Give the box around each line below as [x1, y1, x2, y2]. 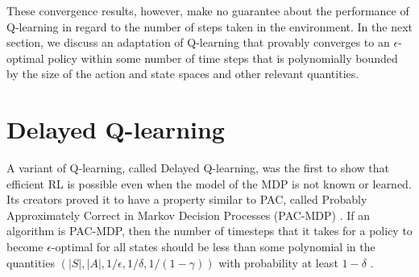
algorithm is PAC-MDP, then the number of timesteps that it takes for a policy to [6, 222, 413, 239]
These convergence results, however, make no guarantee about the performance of [6, 2, 409, 19]
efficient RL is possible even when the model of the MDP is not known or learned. [6, 175, 412, 192]
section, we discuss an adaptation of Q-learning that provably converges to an [6, 34, 390, 51]
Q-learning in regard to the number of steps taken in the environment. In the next [6, 18, 413, 35]
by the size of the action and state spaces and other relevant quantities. [6, 65, 359, 82]
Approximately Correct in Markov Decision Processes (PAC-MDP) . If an [6, 206, 371, 223]
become [6, 238, 44, 255]
